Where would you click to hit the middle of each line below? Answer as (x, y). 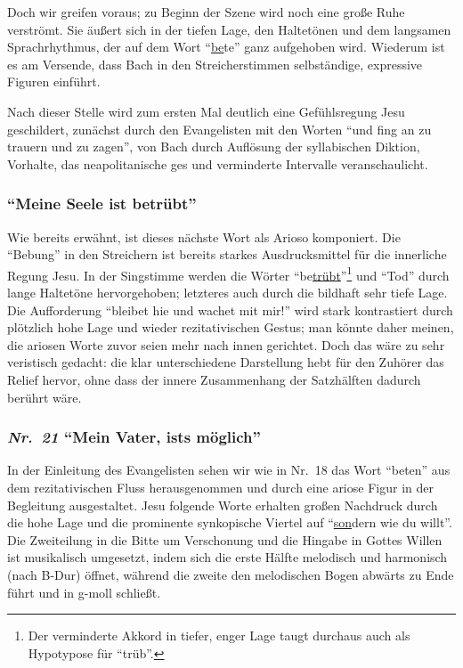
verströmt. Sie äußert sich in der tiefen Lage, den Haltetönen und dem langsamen (229, 29)
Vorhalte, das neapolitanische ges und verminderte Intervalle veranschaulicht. (218, 163)
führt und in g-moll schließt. (84, 592)
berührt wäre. (45, 397)
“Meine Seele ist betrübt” (102, 204)
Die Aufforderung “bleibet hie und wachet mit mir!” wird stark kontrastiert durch (230, 310)
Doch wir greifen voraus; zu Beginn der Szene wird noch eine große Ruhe (206, 12)
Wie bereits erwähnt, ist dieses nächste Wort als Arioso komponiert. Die (204, 236)
